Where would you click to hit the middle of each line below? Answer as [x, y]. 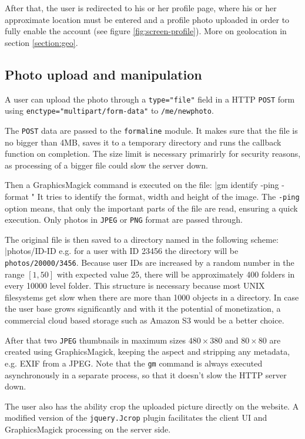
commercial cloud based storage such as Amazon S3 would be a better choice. [145, 320]
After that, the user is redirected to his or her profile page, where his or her [141, 8]
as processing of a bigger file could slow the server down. [106, 165]
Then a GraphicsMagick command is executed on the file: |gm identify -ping [142, 185]
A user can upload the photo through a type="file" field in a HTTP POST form [150, 99]
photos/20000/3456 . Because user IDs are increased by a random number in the [150, 263]
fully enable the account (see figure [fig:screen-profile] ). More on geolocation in [146, 31]
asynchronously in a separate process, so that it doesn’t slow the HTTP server [146, 374]
